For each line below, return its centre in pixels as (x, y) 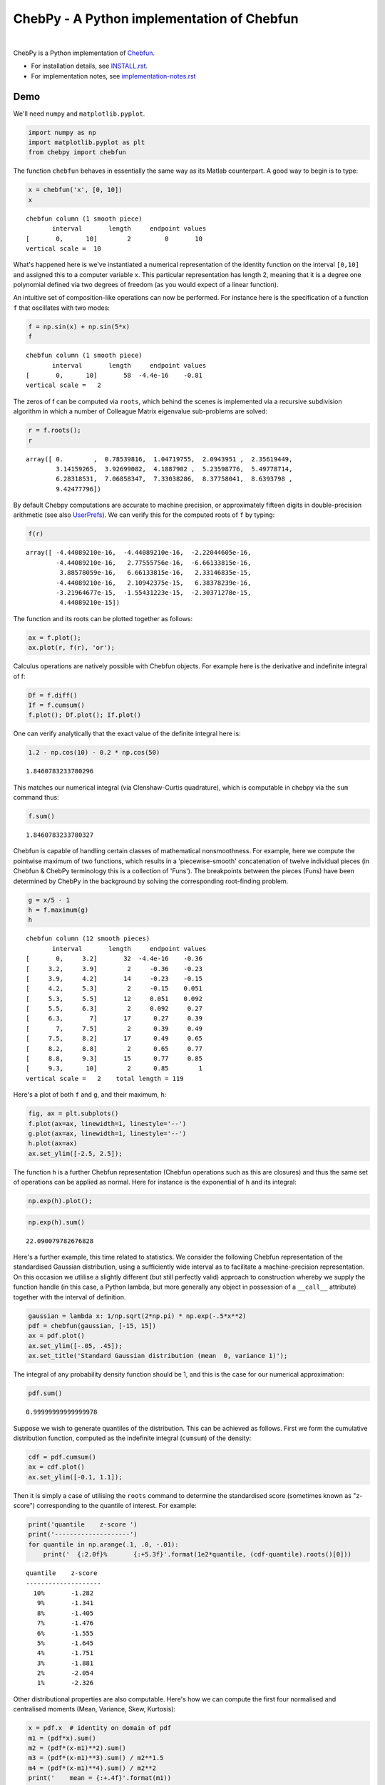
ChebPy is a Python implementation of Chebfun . (84, 53)
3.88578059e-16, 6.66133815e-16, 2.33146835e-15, (155, 573)
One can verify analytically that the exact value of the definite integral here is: (127, 734)
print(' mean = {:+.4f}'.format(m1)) (99, 1778)
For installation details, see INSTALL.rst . (89, 66)
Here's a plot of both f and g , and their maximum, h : (90, 1095)
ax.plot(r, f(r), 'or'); (72, 648)
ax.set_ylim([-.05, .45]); (75, 1346)
